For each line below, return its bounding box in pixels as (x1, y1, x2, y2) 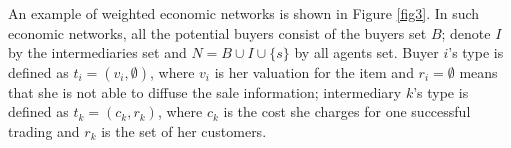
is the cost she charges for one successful (223, 101, 471, 122)
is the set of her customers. (101, 120, 267, 141)
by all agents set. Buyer (294, 42, 439, 63)
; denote (441, 22, 491, 43)
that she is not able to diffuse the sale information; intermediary (8, 81, 402, 102)
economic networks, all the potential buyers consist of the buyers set (8, 22, 427, 43)
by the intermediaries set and (8, 42, 187, 63)
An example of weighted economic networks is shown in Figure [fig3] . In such (8, 3, 480, 23)
